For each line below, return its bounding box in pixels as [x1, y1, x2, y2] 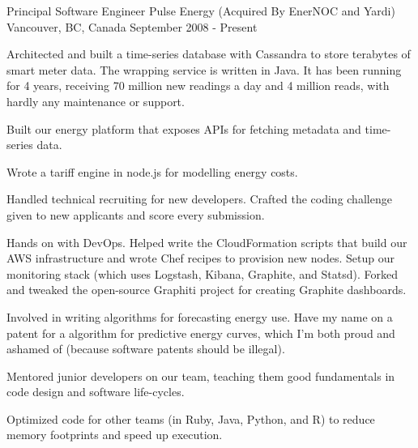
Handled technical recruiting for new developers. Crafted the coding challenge [6, 190, 392, 207]
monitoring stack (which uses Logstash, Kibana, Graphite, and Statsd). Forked [6, 265, 398, 282]
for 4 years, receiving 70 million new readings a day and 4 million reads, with [6, 77, 390, 94]
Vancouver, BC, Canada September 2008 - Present [6, 18, 258, 35]
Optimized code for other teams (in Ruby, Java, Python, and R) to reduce [6, 410, 375, 427]
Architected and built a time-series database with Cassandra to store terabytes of [6, 45, 411, 62]
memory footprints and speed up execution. [6, 426, 223, 443]
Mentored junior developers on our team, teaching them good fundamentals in [6, 367, 395, 384]
